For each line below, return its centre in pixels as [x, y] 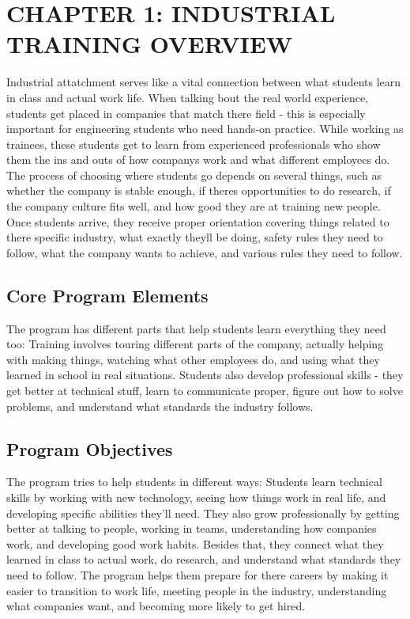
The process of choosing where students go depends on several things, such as [194, 175]
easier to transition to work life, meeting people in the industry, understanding [197, 590]
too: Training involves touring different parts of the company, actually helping [195, 344]
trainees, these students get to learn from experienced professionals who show [194, 144]
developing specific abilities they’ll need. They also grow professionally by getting [203, 513]
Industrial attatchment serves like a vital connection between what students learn [204, 82]
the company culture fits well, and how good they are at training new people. [194, 206]
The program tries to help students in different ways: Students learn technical [194, 482]
